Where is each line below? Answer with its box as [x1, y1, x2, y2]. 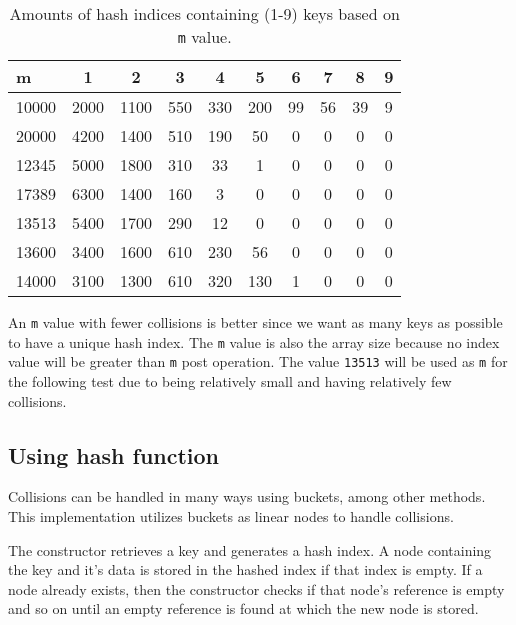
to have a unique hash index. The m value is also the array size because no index [8, 331, 500, 352]
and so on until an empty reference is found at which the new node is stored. [8, 598, 479, 619]
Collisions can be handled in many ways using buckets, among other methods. [8, 486, 486, 507]
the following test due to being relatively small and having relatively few [8, 370, 452, 391]
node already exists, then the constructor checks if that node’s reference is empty [8, 578, 505, 599]
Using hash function [8, 439, 220, 470]
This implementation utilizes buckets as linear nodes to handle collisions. [8, 505, 454, 526]
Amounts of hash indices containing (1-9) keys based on [9, 2, 400, 25]
